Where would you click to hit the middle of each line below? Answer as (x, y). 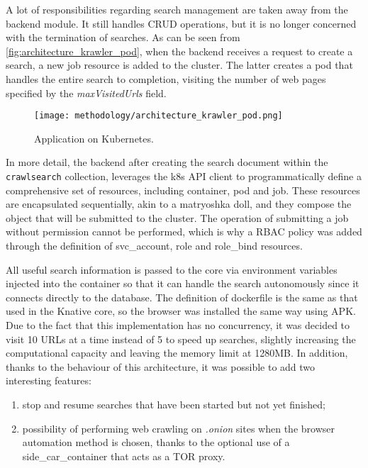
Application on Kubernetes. (94, 138)
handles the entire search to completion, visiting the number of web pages (166, 78)
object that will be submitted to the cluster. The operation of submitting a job (177, 217)
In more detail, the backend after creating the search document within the (167, 162)
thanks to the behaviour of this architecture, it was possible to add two (161, 366)
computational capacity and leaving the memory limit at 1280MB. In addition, (177, 353)
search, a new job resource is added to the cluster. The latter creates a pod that (179, 65)
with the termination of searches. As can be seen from (123, 37)
